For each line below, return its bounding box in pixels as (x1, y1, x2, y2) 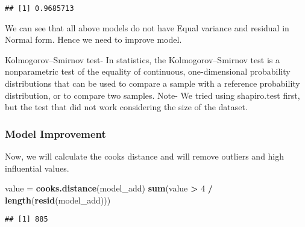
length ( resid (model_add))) (5, 193, 111, 206)
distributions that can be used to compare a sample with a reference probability (5, 77, 300, 90)
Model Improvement (5, 126, 106, 141)
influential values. (5, 161, 69, 174)
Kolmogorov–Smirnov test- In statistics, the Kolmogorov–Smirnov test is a (5, 53, 280, 66)
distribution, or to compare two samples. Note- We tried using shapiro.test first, (5, 89, 300, 101)
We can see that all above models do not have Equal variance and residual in (5, 21, 289, 34)
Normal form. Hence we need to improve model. (5, 33, 182, 46)
